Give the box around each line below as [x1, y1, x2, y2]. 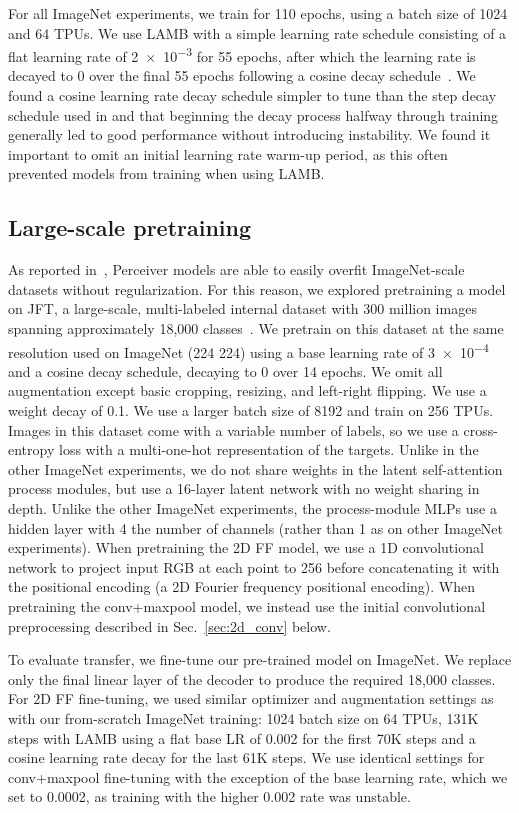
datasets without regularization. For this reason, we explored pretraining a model [8, 278, 506, 299]
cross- [463, 419, 498, 440]
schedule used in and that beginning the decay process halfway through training [8, 104, 499, 125]
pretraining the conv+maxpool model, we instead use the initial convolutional [8, 595, 486, 616]
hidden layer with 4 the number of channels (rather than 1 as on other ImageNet [8, 517, 504, 538]
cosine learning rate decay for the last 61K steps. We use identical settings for [8, 747, 485, 768]
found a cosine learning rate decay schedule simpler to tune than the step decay [8, 85, 497, 106]
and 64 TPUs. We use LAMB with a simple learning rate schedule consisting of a [8, 22, 507, 43]
